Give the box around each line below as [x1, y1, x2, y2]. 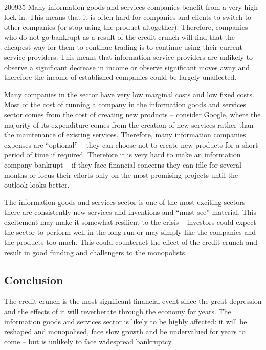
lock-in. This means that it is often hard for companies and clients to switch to [4, 11, 252, 22]
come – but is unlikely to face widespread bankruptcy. [4, 336, 173, 346]
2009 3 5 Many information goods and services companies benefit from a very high [4, 2, 258, 12]
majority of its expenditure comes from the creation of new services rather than [4, 119, 254, 130]
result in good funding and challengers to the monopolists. [4, 246, 187, 257]
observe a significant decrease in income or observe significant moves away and [4, 61, 250, 72]
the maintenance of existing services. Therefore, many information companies [4, 129, 246, 140]
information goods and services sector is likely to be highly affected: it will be [4, 316, 247, 326]
